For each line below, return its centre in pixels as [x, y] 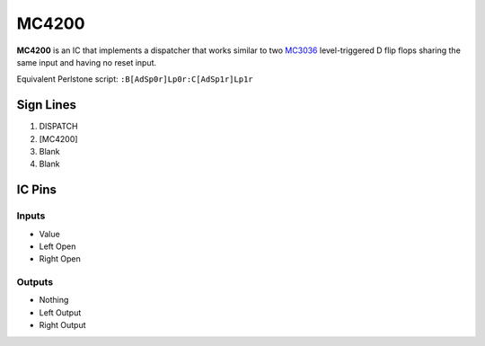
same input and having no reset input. [87, 62]
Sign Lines [46, 105]
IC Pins [37, 190]
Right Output [62, 325]
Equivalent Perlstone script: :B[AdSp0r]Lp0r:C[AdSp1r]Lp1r [135, 79]
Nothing [54, 300]
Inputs [31, 216]
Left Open [57, 246]
